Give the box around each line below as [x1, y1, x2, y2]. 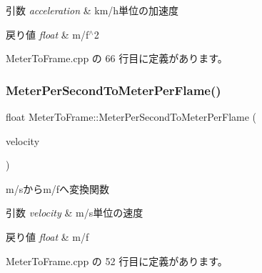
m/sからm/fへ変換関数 [6, 181, 110, 196]
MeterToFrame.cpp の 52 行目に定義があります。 [6, 253, 228, 268]
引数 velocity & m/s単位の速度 [6, 205, 143, 220]
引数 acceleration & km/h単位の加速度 [6, 3, 179, 17]
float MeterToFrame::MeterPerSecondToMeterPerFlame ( [6, 109, 257, 124]
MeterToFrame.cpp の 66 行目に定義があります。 [6, 51, 228, 66]
